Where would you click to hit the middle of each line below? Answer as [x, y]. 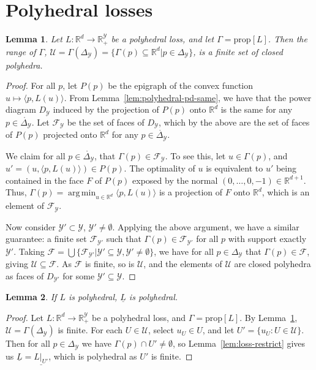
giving [17, 264]
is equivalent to [235, 168]
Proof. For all [31, 85]
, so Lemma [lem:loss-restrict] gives [239, 343]
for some [79, 275]
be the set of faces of [106, 122]
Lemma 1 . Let [34, 39]
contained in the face [45, 180]
